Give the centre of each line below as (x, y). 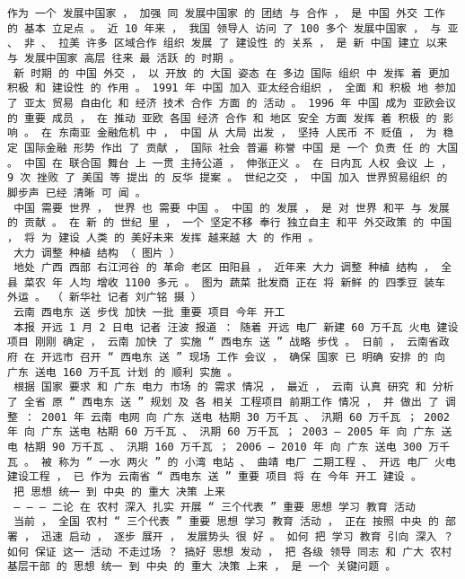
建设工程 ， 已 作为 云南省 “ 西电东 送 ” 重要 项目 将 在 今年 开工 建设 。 (215, 477)
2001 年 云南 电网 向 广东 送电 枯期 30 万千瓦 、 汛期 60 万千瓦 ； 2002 (246, 417)
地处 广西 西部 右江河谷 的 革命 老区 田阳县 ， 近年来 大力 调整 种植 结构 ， (224, 268)
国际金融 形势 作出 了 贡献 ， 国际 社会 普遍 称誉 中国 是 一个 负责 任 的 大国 (241, 148)
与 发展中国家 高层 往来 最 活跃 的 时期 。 (124, 58)
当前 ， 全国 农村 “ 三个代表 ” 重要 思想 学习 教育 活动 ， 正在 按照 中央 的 (226, 522)
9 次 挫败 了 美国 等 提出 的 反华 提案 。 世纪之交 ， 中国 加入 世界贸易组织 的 (228, 178)
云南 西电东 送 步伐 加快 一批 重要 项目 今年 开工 (149, 313)
